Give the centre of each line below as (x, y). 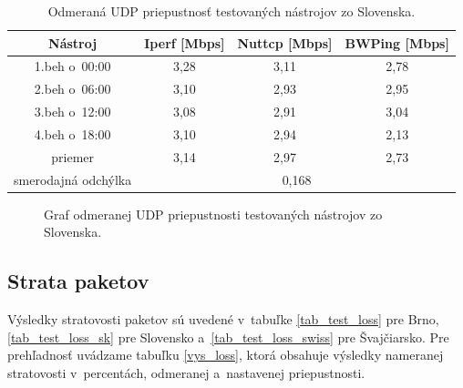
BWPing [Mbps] (397, 42)
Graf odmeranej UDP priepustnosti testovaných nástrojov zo (213, 214)
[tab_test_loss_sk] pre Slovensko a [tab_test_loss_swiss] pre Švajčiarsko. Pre (228, 337)
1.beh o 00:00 (72, 66)
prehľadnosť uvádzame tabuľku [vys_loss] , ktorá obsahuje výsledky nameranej (226, 355)
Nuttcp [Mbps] (285, 42)
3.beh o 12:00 (72, 112)
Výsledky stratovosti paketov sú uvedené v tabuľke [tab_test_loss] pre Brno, (223, 319)
